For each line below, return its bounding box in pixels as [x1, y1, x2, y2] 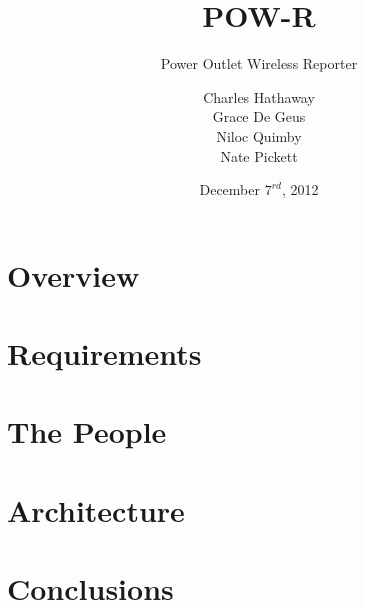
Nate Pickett [220, 145, 298, 166]
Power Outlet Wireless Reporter [160, 53, 358, 74]
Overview [7, 254, 140, 295]
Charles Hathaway [203, 86, 315, 107]
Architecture [7, 489, 185, 530]
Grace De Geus [212, 106, 306, 127]
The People [7, 411, 167, 452]
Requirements [7, 333, 202, 374]
